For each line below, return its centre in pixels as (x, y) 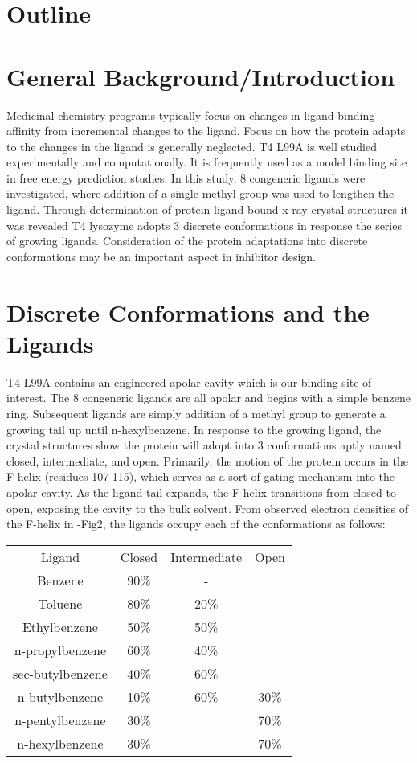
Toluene (60, 603)
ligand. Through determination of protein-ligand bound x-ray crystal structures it (207, 209)
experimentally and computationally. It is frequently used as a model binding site (207, 162)
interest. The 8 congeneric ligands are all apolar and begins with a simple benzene (208, 398)
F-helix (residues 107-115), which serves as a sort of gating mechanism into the (201, 476)
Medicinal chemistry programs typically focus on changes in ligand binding (191, 115)
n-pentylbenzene (60, 720)
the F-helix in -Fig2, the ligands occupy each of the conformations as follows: (196, 524)
